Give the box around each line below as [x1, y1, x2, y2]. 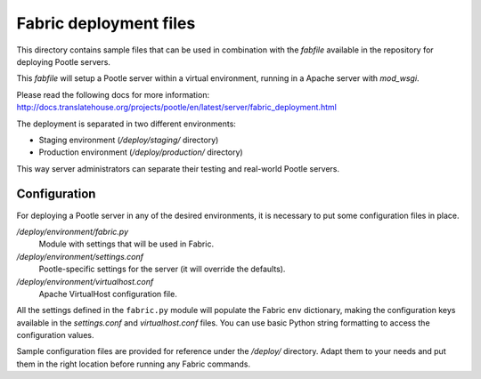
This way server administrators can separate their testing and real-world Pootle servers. [16, 163, 340, 173]
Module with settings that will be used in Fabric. [38, 238, 214, 249]
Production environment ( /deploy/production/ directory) [38, 147, 244, 157]
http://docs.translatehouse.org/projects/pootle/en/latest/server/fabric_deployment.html [16, 102, 338, 113]
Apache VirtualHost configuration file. [38, 288, 177, 299]
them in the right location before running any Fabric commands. [16, 359, 251, 369]
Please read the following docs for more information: [16, 89, 209, 100]
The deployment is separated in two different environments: [16, 118, 236, 129]
